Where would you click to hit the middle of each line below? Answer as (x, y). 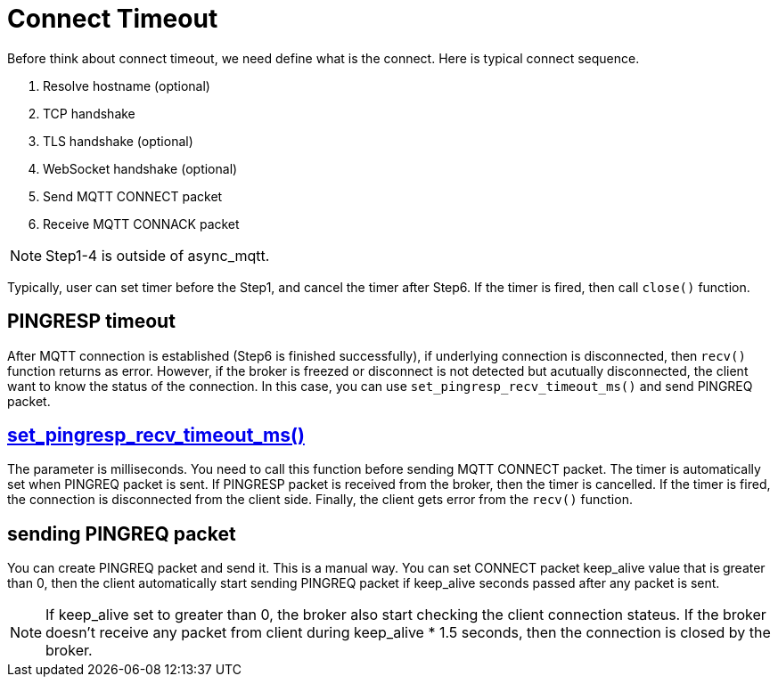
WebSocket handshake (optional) (140, 168)
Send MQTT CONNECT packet (133, 196)
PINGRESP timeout (91, 322)
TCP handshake (89, 113)
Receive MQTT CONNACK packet (141, 224)
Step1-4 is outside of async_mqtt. (158, 255)
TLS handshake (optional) (118, 141)
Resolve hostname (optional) (127, 85)
